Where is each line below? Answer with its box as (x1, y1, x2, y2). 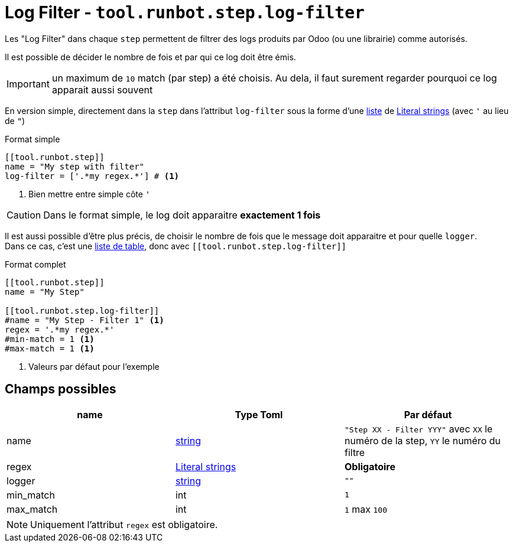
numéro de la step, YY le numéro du (344, 434, 501, 447)
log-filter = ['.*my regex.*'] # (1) (5, 171, 180, 181)
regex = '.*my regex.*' (5, 324, 115, 334)
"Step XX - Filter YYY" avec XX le (344, 422, 493, 435)
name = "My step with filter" (5, 161, 145, 171)
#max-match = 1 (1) (5, 343, 95, 353)
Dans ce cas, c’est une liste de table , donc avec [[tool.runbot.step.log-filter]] (5, 240, 346, 251)
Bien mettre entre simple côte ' (28, 188, 151, 199)
